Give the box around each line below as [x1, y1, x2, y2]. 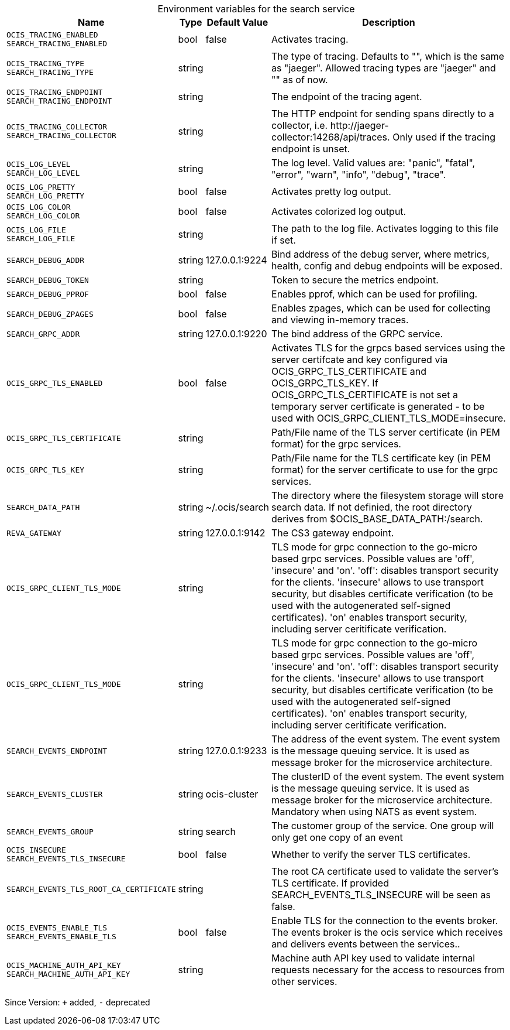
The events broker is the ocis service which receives [271, 926, 503, 938]
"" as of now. [271, 74, 328, 85]
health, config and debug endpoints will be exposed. [271, 260, 503, 272]
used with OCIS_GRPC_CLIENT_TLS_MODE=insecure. [271, 412, 506, 424]
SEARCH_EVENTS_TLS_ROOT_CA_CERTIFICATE [6, 884, 176, 894]
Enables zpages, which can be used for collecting [271, 302, 491, 314]
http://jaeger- [330, 119, 389, 131]
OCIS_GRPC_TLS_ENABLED [6, 378, 103, 388]
